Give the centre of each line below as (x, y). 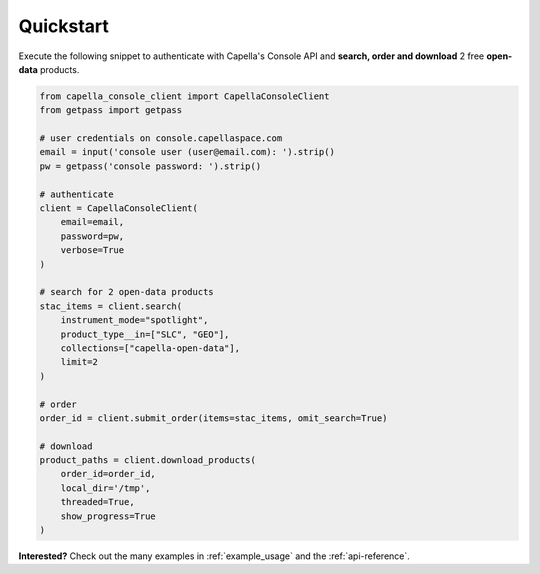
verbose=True (92, 250)
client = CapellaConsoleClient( (119, 208)
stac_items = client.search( (111, 306)
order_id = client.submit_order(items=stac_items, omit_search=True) (213, 418)
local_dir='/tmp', (105, 488)
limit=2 (79, 362)
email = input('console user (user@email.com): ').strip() (187, 152)
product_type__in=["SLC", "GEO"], (145, 334)
